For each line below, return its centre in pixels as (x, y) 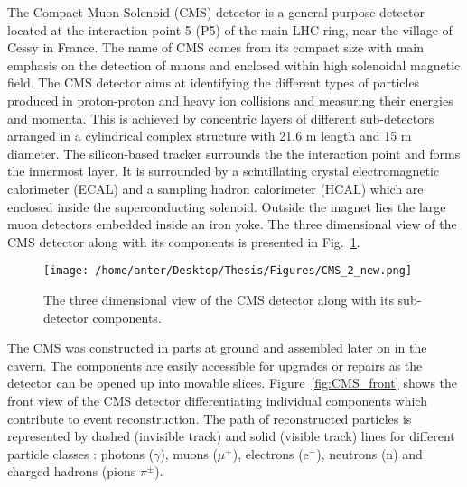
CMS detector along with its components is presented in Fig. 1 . (184, 241)
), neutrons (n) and (369, 453)
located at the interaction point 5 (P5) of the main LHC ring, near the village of (230, 29)
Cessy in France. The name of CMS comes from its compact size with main (216, 47)
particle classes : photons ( (81, 453)
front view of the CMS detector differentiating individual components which (217, 400)
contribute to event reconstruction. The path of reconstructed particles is (210, 418)
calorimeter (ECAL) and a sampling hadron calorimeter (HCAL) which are (215, 188)
